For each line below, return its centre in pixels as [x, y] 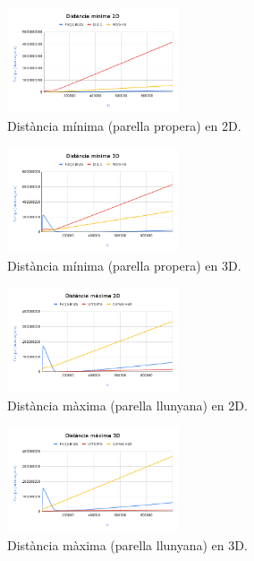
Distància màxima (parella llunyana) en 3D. [127, 545]
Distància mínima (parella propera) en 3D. [124, 265]
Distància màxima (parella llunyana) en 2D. [127, 405]
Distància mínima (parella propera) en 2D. [124, 125]
